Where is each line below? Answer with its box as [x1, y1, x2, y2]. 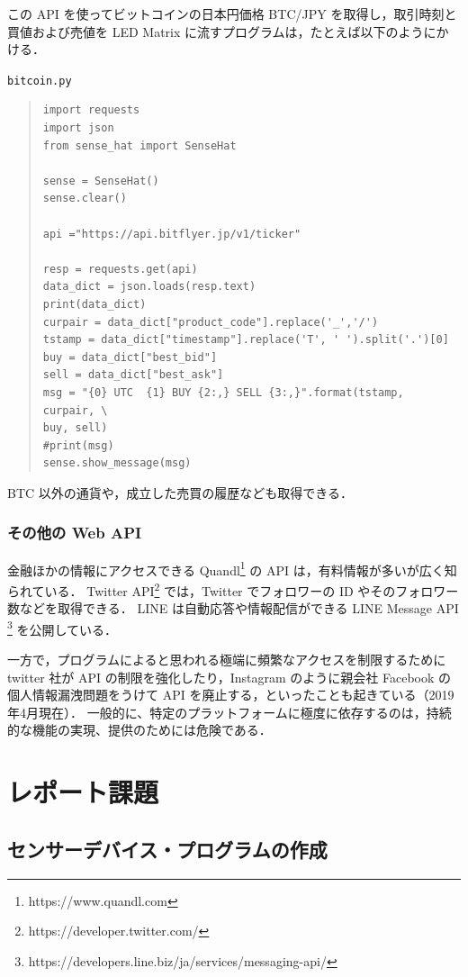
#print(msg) [42, 439, 114, 452]
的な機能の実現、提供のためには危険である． [7, 720, 272, 739]
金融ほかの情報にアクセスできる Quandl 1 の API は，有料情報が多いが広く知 [7, 557, 457, 579]
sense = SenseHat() [42, 174, 159, 187]
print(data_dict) [42, 297, 147, 311]
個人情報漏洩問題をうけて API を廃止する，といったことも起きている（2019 [7, 685, 454, 704]
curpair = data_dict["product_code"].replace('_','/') [42, 315, 379, 329]
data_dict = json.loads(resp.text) [42, 280, 256, 294]
